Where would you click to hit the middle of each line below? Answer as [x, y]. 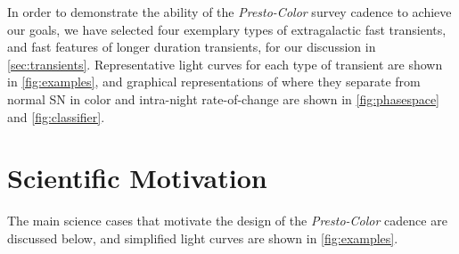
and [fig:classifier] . [56, 116]
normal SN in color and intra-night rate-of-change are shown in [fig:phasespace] [224, 98]
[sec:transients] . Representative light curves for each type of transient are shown [225, 64]
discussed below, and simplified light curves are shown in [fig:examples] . [203, 238]
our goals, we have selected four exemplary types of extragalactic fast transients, [227, 29]
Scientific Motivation [137, 178]
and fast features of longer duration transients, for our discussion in [192, 47]
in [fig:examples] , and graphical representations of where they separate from [214, 82]
